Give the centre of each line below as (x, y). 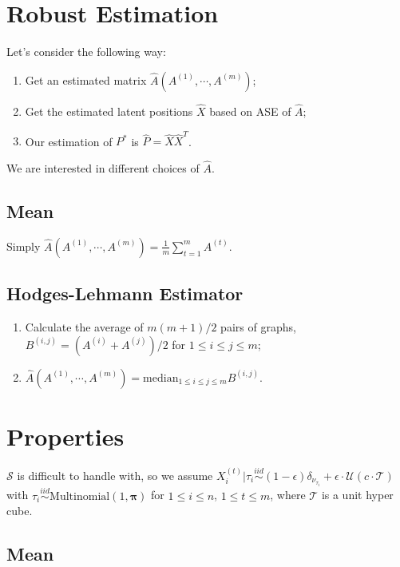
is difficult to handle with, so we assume (115, 475)
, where (288, 495)
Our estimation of (69, 141)
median (161, 378)
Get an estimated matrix (86, 79)
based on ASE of (250, 111)
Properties (65, 436)
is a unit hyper (357, 495)
